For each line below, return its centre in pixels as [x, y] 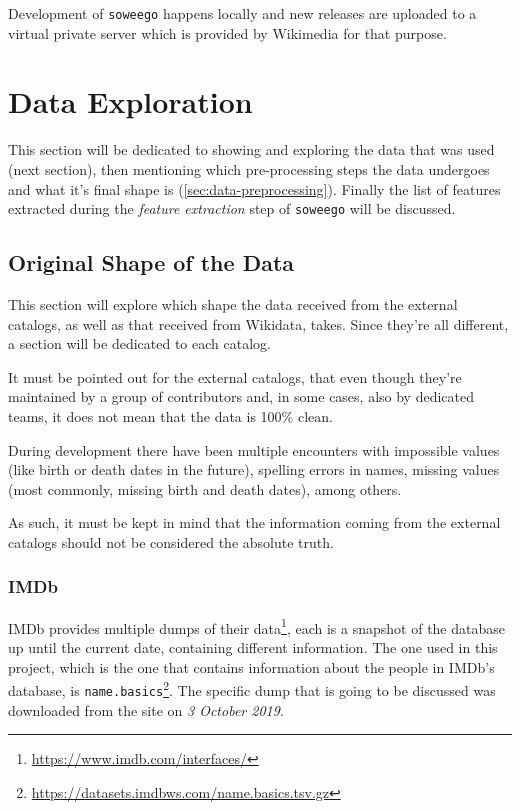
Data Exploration [130, 101]
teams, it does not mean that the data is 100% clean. [170, 415]
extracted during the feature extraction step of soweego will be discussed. [232, 208]
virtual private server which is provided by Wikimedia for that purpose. [227, 32]
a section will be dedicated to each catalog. [139, 343]
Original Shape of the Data [151, 262]
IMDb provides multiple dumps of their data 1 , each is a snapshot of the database [256, 626]
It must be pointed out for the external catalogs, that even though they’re [235, 376]
